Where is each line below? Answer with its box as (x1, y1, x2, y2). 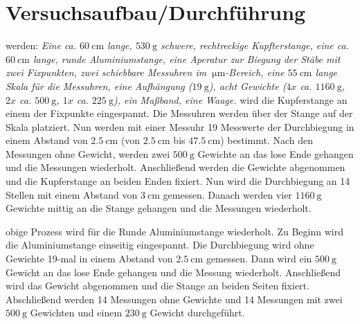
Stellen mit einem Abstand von (6, 187, 138, 201)
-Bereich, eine (225, 65, 285, 80)
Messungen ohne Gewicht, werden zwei (6, 146, 170, 161)
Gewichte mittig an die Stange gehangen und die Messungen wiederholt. (6, 201, 312, 215)
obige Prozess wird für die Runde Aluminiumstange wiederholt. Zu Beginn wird (6, 224, 343, 238)
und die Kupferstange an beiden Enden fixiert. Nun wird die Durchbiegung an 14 (6, 174, 350, 188)
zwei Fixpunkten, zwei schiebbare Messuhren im (6, 65, 207, 80)
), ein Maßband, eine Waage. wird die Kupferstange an (113, 92, 348, 107)
